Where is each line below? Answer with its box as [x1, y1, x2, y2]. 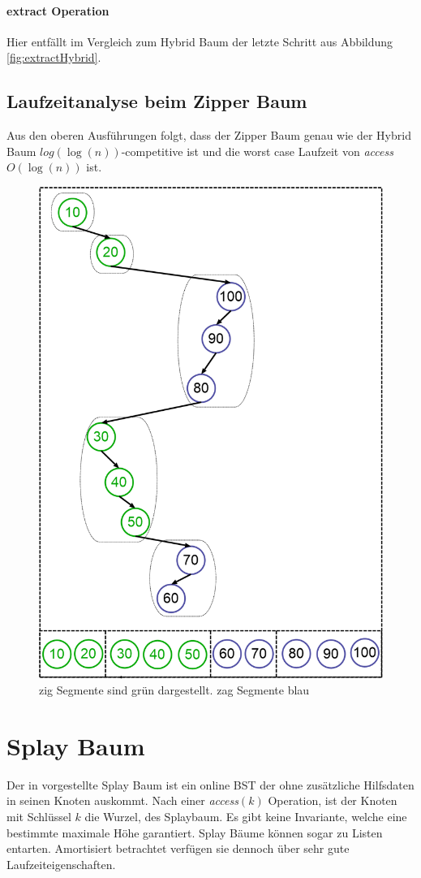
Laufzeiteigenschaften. [6, 855, 116, 872]
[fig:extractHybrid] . [6, 49, 101, 66]
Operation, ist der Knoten [268, 792, 397, 809]
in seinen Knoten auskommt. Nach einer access [6, 792, 238, 809]
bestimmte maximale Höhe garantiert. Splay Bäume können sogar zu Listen [6, 824, 383, 841]
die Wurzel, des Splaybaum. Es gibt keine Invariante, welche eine [84, 808, 407, 824]
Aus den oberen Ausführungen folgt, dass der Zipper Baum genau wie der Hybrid [6, 127, 411, 144]
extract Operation [6, 2, 110, 19]
